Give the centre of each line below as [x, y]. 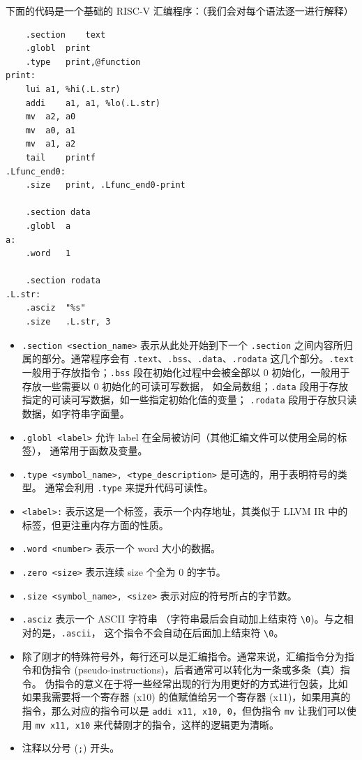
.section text [66, 35]
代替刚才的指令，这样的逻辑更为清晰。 [191, 724]
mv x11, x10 [63, 725]
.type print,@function [83, 62]
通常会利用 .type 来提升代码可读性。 [129, 487]
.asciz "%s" [55, 308]
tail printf [60, 157]
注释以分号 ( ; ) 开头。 [71, 748]
